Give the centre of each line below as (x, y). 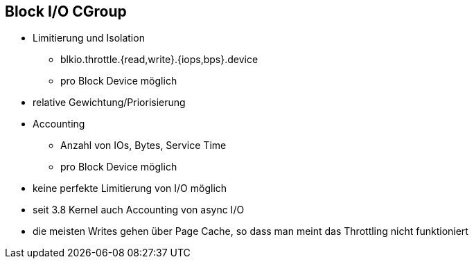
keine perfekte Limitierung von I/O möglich (130, 188)
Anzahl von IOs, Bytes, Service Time (143, 146)
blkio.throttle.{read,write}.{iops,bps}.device (159, 60)
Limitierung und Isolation (89, 38)
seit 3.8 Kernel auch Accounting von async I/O (139, 210)
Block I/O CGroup (66, 11)
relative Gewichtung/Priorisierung (109, 103)
